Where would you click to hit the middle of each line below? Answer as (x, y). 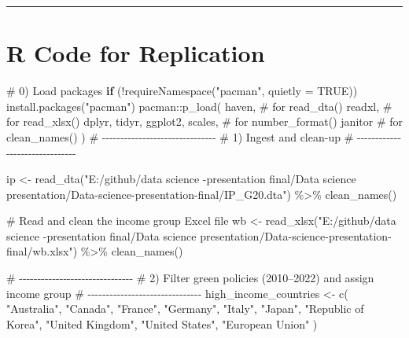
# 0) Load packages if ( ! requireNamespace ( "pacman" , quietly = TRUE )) (182, 91)
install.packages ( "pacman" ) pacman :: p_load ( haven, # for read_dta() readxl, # (199, 106)
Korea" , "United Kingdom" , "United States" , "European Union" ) (162, 323)
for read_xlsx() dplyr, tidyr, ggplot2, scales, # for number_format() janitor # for (204, 121)
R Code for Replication (136, 53)
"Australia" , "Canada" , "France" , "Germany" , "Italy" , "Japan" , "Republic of (185, 309)
